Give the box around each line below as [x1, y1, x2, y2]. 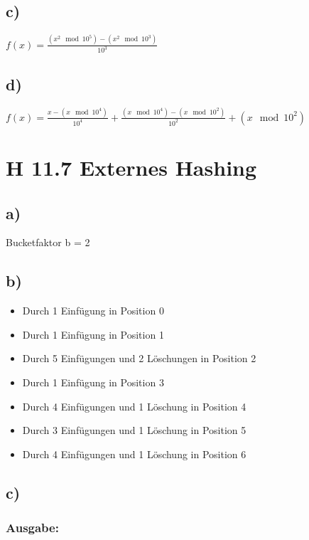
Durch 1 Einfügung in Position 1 [22, 327, 164, 342]
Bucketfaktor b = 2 [6, 235, 90, 250]
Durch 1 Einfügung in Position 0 [22, 303, 164, 318]
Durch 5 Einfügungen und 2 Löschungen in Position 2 [22, 351, 256, 366]
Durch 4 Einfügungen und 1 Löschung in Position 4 [22, 398, 246, 413]
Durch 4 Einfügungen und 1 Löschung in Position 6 [22, 446, 246, 461]
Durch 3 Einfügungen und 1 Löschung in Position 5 [22, 423, 246, 438]
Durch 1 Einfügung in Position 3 [22, 375, 164, 390]
